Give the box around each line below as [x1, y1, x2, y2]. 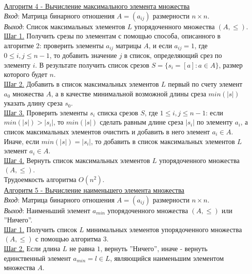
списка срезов [97, 107, 138, 117]
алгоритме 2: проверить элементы [4, 40, 104, 50]
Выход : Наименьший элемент [4, 205, 91, 215]
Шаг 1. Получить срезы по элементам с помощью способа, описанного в [4, 31, 221, 41]
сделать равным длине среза [99, 117, 183, 127]
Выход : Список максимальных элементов [4, 21, 125, 31]
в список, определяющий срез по [124, 50, 222, 60]
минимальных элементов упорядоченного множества [86, 224, 242, 234]
